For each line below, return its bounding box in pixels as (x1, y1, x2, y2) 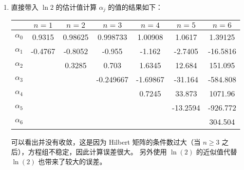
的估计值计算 (56, 2, 97, 12)
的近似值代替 (196, 147, 237, 157)
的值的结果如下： (108, 2, 163, 12)
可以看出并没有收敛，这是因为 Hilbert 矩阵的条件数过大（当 (11, 137, 201, 147)
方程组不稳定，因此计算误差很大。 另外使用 (28, 147, 167, 157)
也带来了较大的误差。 (38, 156, 107, 166)
